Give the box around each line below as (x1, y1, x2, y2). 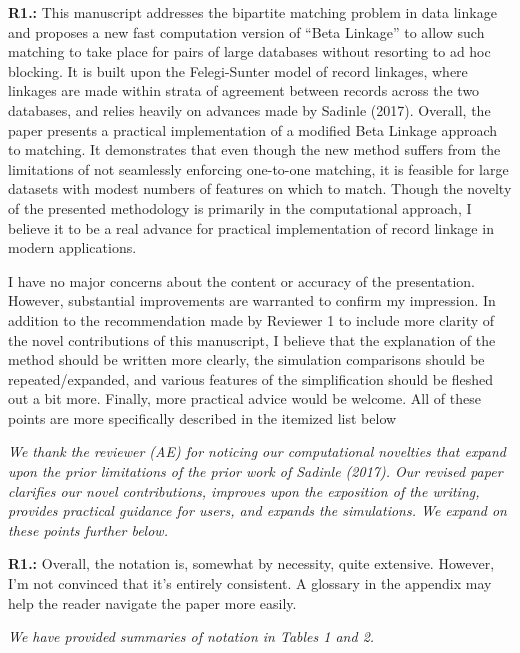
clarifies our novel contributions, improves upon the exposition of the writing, (8, 480, 480, 501)
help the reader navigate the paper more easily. (8, 592, 297, 613)
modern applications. (8, 237, 137, 258)
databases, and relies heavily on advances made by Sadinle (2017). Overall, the (8, 99, 491, 120)
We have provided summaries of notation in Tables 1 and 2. (8, 626, 375, 647)
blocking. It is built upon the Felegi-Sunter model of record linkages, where (8, 60, 468, 81)
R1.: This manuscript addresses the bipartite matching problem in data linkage (8, 2, 497, 22)
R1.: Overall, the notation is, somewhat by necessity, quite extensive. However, (8, 553, 495, 574)
